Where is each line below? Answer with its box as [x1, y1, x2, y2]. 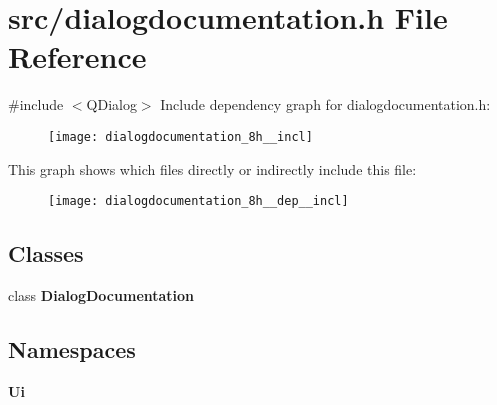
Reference [8, 36, 147, 77]
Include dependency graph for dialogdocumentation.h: [160, 94, 491, 115]
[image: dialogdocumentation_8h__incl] [48, 129, 313, 144]
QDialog [86, 94, 137, 115]
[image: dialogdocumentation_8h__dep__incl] [48, 194, 349, 209]
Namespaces [8, 334, 136, 364]
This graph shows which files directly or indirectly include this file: [8, 158, 417, 179]
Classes [8, 238, 84, 269]
